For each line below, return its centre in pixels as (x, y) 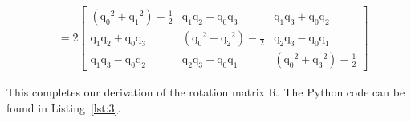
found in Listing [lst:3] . (64, 107)
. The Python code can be (341, 92)
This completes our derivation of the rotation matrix (136, 92)
